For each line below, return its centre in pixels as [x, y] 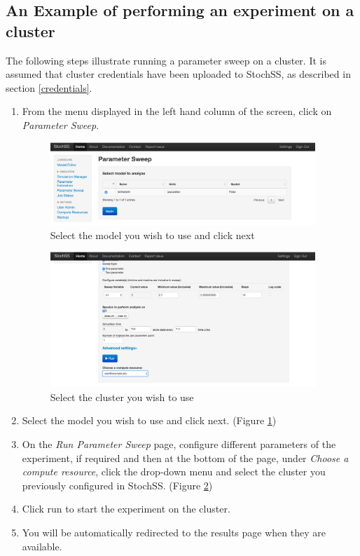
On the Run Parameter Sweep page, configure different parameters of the [179, 444]
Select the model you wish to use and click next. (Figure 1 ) [149, 420]
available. [42, 546]
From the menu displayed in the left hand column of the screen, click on [177, 111]
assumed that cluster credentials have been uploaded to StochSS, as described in [178, 74]
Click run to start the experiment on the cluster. [126, 509]
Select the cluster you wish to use [122, 396]
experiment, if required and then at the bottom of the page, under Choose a [185, 457]
